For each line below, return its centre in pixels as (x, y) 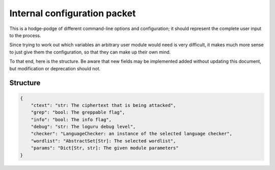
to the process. (25, 35)
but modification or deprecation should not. (55, 68)
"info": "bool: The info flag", (71, 119)
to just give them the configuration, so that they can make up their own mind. (90, 52)
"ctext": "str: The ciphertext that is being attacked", (103, 105)
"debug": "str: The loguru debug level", (83, 127)
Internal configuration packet (73, 13)
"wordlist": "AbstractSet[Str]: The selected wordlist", (103, 141)
